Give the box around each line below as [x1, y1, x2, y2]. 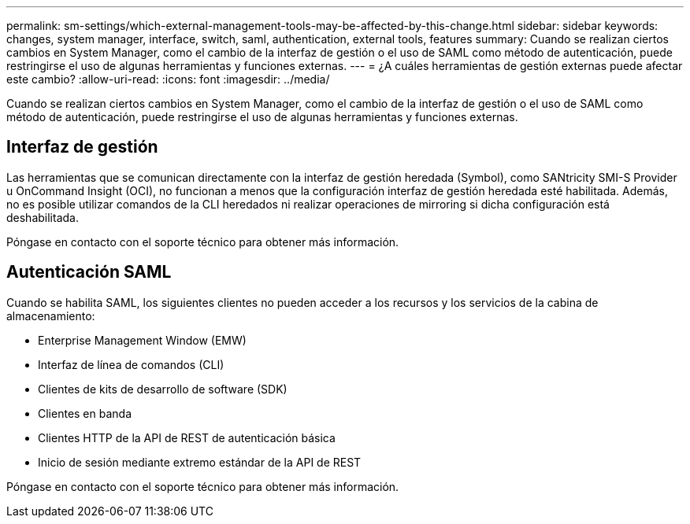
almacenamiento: [6, 308, 95, 323]
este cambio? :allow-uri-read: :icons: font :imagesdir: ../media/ [6, 72, 330, 86]
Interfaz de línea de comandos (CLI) [38, 357, 224, 371]
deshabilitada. [6, 210, 79, 224]
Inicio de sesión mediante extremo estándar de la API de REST [38, 455, 362, 469]
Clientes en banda [38, 406, 132, 420]
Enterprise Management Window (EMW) [38, 333, 247, 347]
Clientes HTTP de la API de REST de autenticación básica [38, 430, 336, 445]
